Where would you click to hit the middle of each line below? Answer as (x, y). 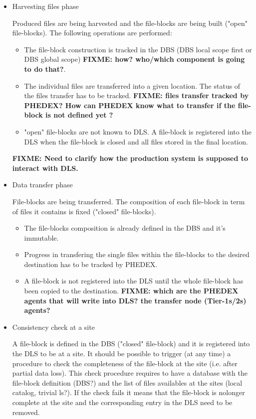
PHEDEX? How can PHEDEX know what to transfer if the (130, 105)
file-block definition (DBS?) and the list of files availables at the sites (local (127, 382)
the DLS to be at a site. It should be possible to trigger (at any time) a (122, 353)
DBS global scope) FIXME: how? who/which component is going (134, 59)
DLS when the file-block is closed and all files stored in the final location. (136, 141)
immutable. (41, 237)
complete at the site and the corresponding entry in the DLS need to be (122, 402)
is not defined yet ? (79, 115)
